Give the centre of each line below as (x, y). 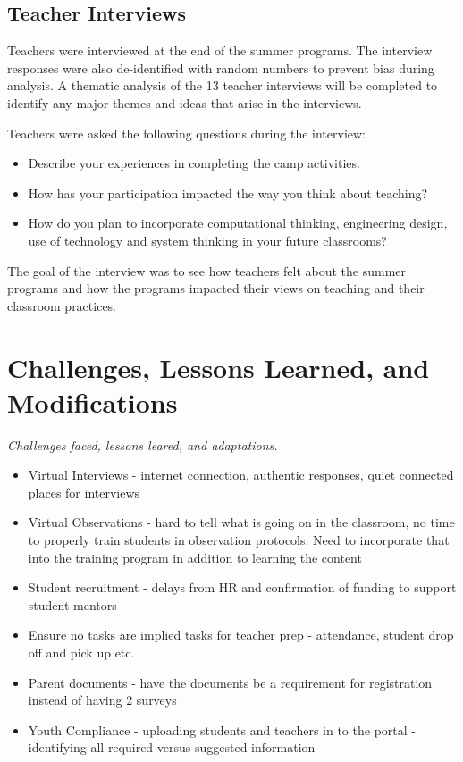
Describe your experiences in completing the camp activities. (194, 163)
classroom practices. (62, 305)
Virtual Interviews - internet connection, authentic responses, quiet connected (241, 475)
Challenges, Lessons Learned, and (219, 367)
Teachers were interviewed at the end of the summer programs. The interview (220, 50)
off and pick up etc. (81, 652)
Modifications (93, 402)
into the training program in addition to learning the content (195, 557)
